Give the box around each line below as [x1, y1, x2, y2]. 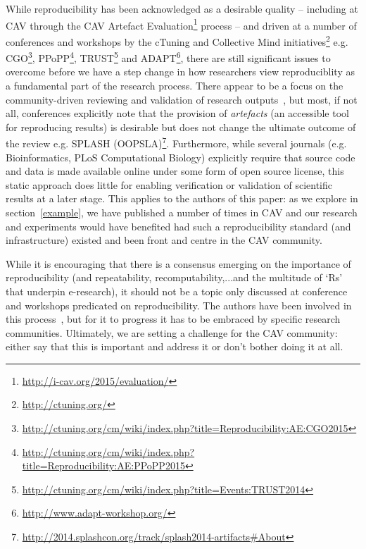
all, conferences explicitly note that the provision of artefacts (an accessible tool [6, 106, 349, 121]
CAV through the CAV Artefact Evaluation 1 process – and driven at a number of [6, 16, 357, 32]
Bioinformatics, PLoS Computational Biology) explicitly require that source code [6, 149, 355, 164]
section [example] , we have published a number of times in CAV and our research [6, 204, 358, 219]
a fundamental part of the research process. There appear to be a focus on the [6, 78, 343, 92]
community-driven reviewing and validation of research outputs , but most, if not [6, 92, 358, 106]
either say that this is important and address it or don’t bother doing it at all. [6, 339, 343, 354]
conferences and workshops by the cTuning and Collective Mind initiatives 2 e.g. [6, 32, 348, 49]
